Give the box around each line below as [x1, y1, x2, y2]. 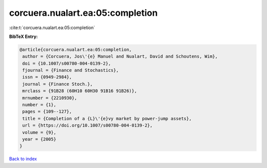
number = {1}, [22, 102, 56, 108]
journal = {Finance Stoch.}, [22, 81, 93, 87]
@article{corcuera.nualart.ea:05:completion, [19, 47, 132, 52]
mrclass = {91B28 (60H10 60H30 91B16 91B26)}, [22, 88, 137, 94]
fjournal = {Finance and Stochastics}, [22, 67, 119, 73]
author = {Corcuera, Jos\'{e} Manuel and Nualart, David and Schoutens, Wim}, [22, 54, 218, 59]
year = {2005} [22, 136, 56, 142]
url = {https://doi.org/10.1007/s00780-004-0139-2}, [22, 123, 153, 128]
